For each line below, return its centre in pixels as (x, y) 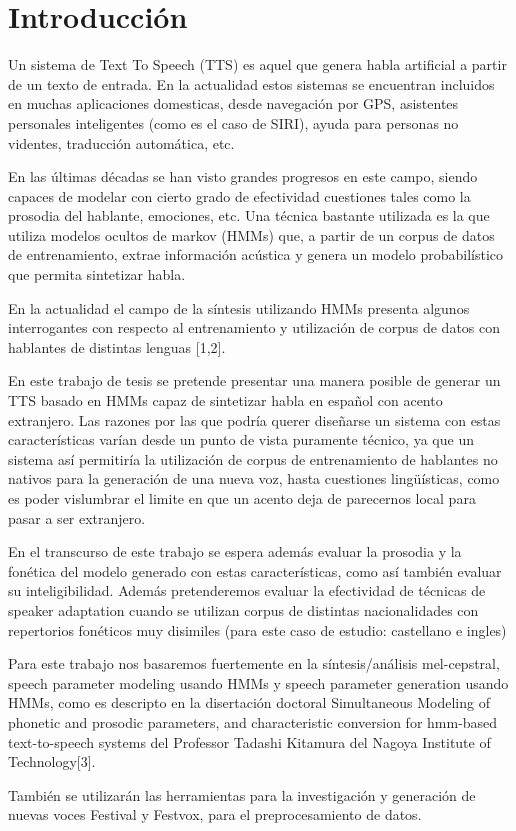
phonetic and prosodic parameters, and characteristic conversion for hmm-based (253, 721)
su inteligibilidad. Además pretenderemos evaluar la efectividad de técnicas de (247, 590)
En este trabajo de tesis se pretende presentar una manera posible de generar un (254, 380)
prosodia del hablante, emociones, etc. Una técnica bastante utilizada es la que (249, 215)
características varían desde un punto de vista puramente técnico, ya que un (241, 439)
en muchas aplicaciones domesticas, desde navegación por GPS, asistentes (233, 103)
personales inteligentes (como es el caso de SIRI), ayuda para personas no (233, 122)
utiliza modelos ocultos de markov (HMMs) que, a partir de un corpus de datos (251, 234)
